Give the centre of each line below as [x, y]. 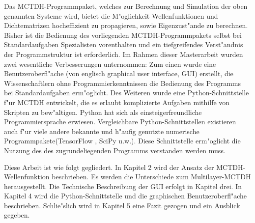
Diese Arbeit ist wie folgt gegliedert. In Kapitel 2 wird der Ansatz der [109, 167]
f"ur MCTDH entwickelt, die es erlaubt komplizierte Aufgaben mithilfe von [117, 102]
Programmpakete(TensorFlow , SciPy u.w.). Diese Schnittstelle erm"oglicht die [122, 141]
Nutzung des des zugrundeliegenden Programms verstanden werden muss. [115, 150]
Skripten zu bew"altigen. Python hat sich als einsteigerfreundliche [103, 112]
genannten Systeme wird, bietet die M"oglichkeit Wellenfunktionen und [111, 15]
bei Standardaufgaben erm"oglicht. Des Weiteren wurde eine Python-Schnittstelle [127, 93]
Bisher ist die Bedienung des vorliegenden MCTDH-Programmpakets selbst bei [123, 35]
